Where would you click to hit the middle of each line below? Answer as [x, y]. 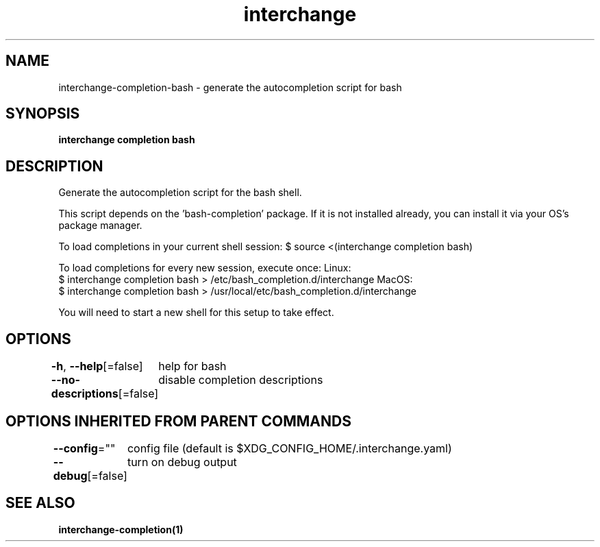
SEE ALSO [40, 503]
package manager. [100, 226]
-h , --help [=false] [97, 366]
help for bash [192, 366]
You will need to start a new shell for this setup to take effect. [196, 313]
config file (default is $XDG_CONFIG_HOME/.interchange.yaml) [289, 448]
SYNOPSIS [43, 114]
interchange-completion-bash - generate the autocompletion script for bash [230, 87]
